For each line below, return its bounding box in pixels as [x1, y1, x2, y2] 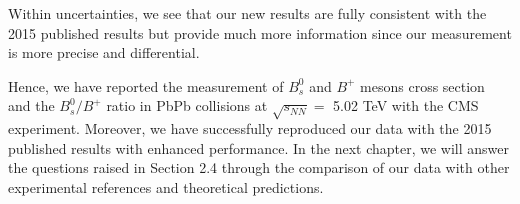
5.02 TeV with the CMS [333, 95, 479, 116]
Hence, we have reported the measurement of [8, 75, 284, 96]
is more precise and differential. [8, 42, 200, 63]
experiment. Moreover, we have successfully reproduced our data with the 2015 [8, 118, 492, 139]
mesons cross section [360, 75, 485, 96]
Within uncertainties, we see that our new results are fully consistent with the [8, 3, 487, 23]
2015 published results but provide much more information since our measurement [8, 22, 512, 43]
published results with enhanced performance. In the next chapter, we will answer [8, 137, 510, 158]
